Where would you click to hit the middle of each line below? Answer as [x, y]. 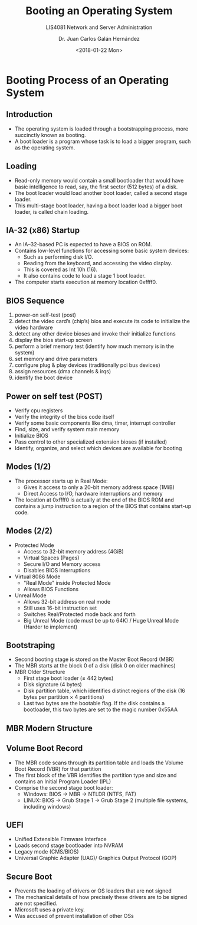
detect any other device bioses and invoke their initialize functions [95, 334]
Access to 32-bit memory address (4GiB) [73, 551]
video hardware [34, 328]
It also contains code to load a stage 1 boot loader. [85, 276]
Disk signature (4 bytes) [53, 685]
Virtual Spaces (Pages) [51, 558]
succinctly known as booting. [50, 135]
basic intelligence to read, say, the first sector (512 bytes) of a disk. [96, 187]
